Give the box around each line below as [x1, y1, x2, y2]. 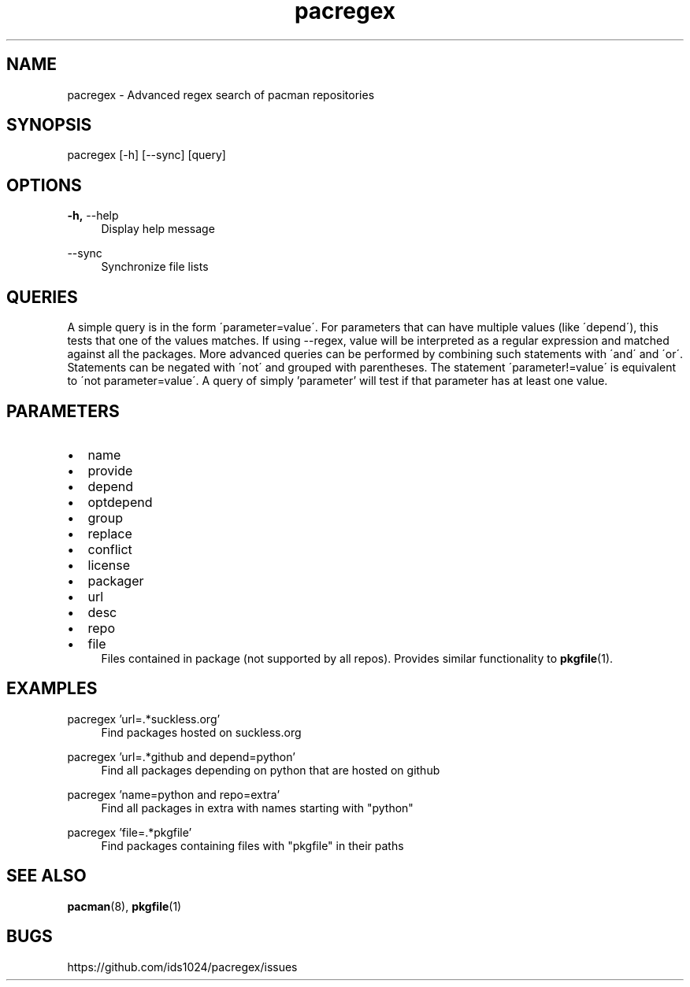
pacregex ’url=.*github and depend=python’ [67, 749, 295, 763]
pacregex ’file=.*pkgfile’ [67, 825, 192, 839]
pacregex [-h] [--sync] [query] [67, 148, 226, 162]
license [87, 556, 130, 573]
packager [87, 572, 144, 589]
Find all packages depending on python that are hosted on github [101, 763, 440, 777]
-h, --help [67, 209, 119, 223]
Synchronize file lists [101, 260, 209, 274]
